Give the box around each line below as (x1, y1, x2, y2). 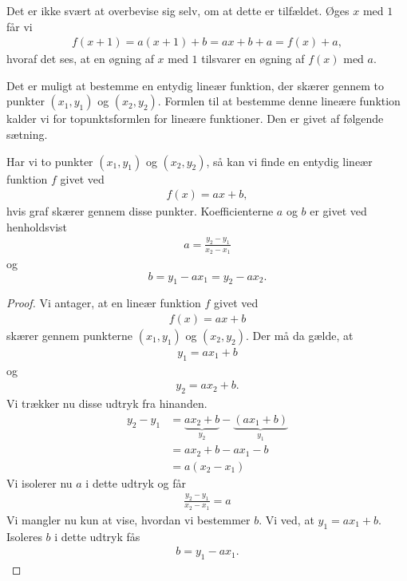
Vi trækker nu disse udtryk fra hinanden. (6, 395, 207, 412)
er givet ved (310, 203, 367, 219)
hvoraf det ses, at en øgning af (6, 50, 154, 67)
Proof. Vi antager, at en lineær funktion (6, 294, 201, 311)
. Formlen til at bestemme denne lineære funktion (157, 93, 401, 109)
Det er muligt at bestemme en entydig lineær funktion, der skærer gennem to (6, 77, 385, 93)
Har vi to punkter (6, 152, 93, 169)
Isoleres (6, 528, 42, 544)
